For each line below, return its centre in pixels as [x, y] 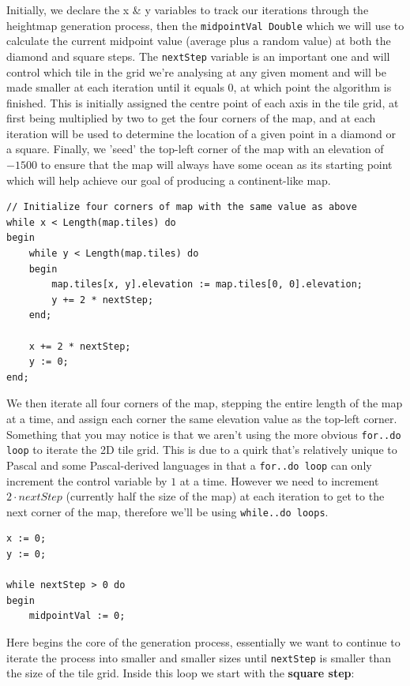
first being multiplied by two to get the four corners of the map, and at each [191, 118]
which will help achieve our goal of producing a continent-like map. [169, 180]
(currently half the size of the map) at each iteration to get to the [225, 496]
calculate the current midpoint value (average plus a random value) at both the [199, 41]
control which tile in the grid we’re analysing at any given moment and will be [196, 71]
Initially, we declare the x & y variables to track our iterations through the [188, 9]
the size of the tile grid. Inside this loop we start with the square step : [181, 673]
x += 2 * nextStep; [80, 346]
